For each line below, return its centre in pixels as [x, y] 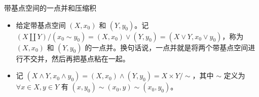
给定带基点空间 [41, 25]
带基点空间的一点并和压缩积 [50, 8]
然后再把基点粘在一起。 [90, 58]
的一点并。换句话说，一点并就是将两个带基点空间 [166, 47]
